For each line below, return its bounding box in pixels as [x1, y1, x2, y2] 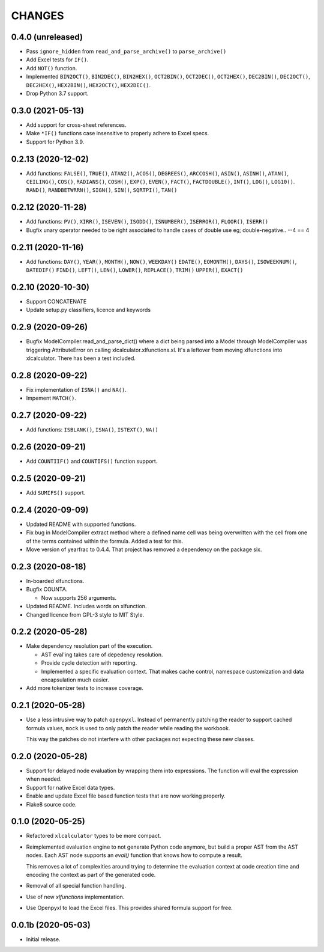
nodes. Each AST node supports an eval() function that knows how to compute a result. [26, 852, 243, 859]
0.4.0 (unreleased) [11, 32, 83, 42]
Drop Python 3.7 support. [26, 90, 89, 97]
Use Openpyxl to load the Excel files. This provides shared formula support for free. [26, 905, 233, 912]
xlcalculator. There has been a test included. [26, 355, 136, 362]
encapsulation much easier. [41, 676, 109, 683]
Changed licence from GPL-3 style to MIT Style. [26, 611, 145, 618]
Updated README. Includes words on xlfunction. [26, 603, 147, 610]
